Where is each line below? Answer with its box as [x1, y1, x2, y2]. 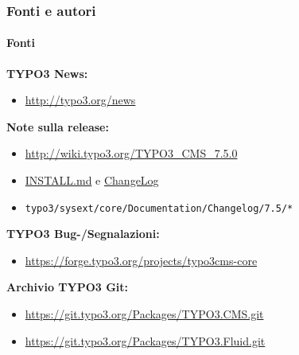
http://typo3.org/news [25, 92, 136, 108]
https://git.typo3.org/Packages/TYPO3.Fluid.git [25, 332, 266, 349]
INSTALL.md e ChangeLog [25, 172, 159, 189]
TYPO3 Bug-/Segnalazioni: [6, 225, 160, 242]
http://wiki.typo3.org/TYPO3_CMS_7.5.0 [25, 145, 238, 162]
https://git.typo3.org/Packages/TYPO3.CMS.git [25, 306, 264, 322]
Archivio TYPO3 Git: [6, 279, 129, 295]
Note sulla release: [6, 118, 109, 135]
